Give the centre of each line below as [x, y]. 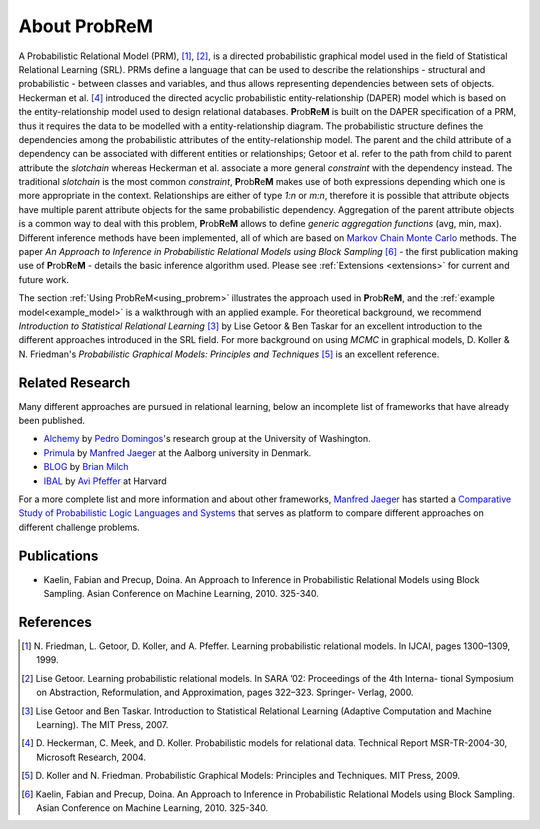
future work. [44, 279]
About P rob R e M [86, 26]
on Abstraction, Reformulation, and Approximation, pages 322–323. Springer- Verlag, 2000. [225, 692]
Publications [58, 555]
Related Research [74, 382]
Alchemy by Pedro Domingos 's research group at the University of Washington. [207, 439]
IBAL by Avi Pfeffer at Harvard [105, 481]
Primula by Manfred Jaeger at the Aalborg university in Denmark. [177, 452]
